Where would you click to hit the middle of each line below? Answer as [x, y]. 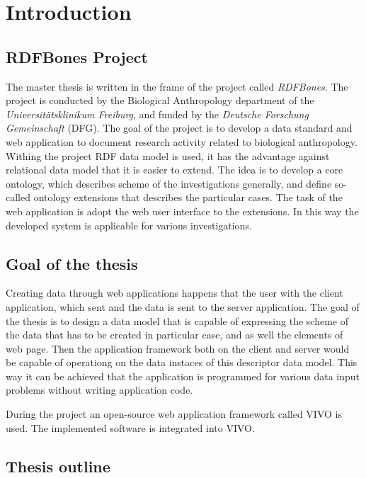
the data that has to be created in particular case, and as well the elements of [175, 335]
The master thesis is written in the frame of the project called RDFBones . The [177, 86]
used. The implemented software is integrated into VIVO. [130, 427]
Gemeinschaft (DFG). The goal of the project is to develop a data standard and [179, 128]
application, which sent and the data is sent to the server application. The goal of [183, 306]
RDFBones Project [77, 56]
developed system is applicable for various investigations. [129, 225]
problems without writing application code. [99, 390]
